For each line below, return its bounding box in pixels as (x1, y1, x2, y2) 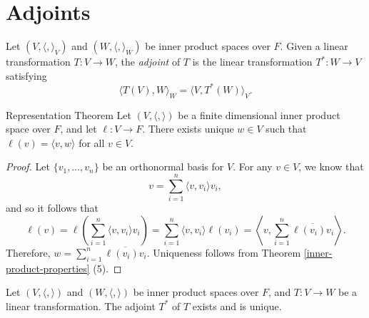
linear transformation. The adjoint (6, 298, 156, 313)
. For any (233, 159, 273, 174)
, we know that (298, 159, 364, 174)
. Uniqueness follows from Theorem (146, 245, 301, 260)
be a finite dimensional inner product (178, 107, 340, 122)
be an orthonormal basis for (102, 159, 224, 174)
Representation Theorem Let (6, 107, 131, 122)
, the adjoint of (115, 54, 181, 69)
